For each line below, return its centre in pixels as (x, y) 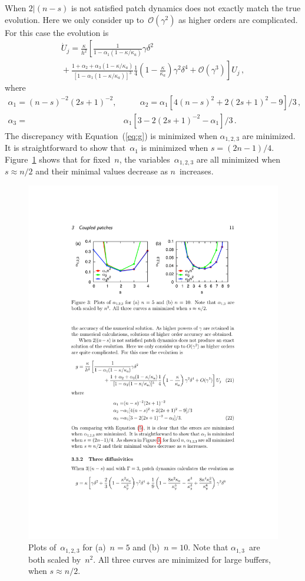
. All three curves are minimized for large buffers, (182, 559)
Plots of (42, 547)
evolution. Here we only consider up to (74, 19)
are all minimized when (238, 159)
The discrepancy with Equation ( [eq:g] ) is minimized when (111, 135)
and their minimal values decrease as (102, 171)
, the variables (145, 159)
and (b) (146, 547)
